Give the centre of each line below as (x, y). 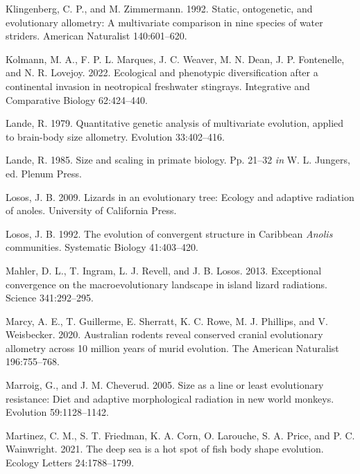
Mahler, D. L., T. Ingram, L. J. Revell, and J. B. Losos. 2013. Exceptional (164, 270)
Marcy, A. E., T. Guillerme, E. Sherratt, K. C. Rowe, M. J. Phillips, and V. (167, 321)
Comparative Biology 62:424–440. (77, 99)
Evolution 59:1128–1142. (57, 412)
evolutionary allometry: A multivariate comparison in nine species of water (164, 22)
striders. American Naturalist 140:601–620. (96, 36)
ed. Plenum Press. (44, 173)
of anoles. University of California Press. (91, 210)
